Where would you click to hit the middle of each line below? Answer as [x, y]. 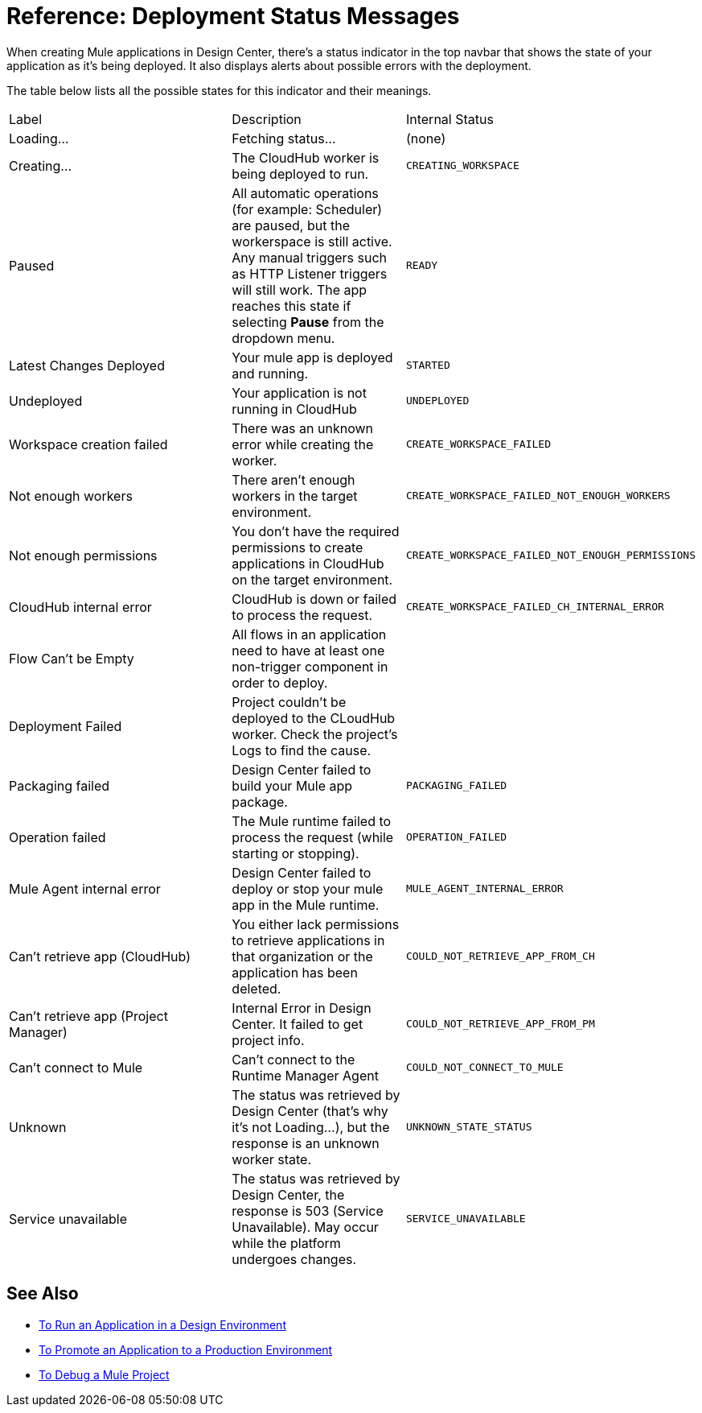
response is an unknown [306, 1143]
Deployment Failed [66, 726]
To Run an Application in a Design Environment [162, 1324]
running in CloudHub [294, 409]
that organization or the [302, 956]
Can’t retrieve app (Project [88, 1016]
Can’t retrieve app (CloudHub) [100, 956]
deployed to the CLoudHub [314, 718]
